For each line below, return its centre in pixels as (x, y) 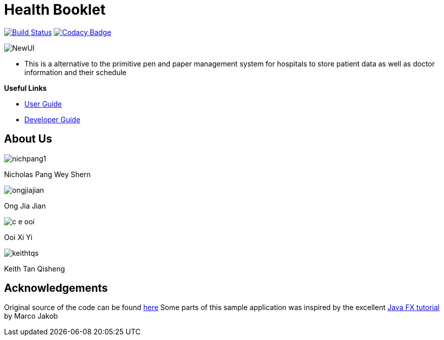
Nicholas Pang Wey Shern (47, 174)
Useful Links (26, 88)
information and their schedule (76, 72)
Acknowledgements (56, 288)
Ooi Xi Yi (18, 237)
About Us (28, 139)
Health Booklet (55, 10)
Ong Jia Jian (25, 206)
